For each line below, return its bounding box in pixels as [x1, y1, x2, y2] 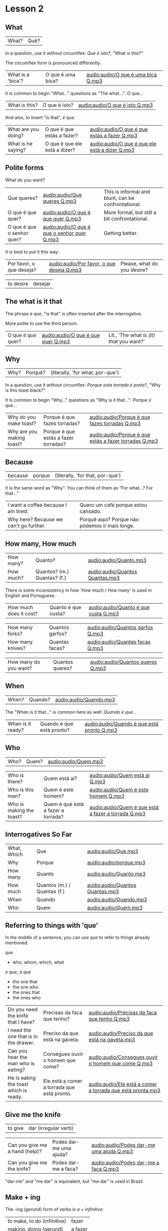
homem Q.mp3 [89, 792, 125, 799]
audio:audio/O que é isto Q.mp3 [78, 101, 153, 108]
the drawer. [7, 1039, 35, 1046]
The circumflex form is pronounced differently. [5, 60, 101, 66]
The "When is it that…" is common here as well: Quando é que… [5, 709, 137, 715]
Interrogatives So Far [5, 830, 72, 839]
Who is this [7, 786, 34, 793]
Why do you [7, 414, 36, 421]
